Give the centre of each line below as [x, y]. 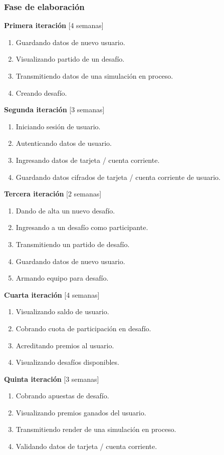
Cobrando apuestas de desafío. [62, 396]
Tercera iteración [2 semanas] [53, 194]
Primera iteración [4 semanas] [54, 25]
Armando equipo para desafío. [62, 278]
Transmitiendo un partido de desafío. [73, 244]
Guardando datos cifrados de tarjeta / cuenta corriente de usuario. [118, 177]
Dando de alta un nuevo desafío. [65, 210]
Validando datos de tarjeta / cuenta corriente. [86, 446]
